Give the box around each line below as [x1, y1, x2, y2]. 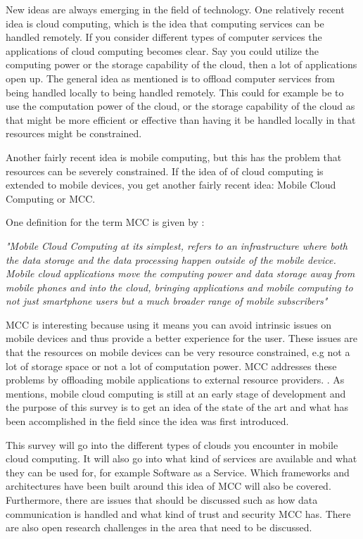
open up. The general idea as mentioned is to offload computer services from [6, 70, 335, 85]
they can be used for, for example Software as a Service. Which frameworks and [6, 464, 350, 479]
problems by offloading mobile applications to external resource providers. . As [6, 372, 345, 387]
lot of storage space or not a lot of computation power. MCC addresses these [6, 358, 337, 373]
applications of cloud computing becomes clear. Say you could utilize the [6, 43, 319, 58]
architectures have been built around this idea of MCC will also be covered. [6, 478, 331, 493]
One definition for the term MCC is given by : [6, 215, 205, 229]
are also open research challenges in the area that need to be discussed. [6, 520, 312, 535]
